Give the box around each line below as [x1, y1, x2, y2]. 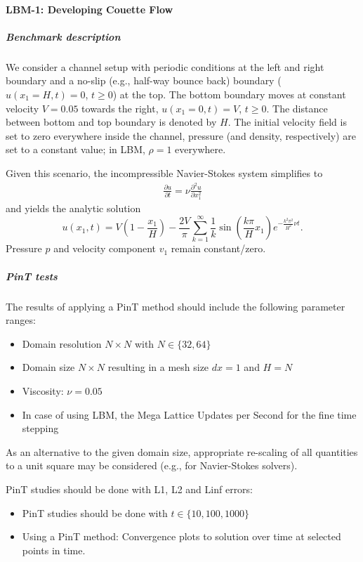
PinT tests [6, 268, 58, 283]
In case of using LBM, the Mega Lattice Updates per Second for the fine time [22, 407, 357, 421]
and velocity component [53, 241, 156, 256]
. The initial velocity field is [227, 115, 347, 129]
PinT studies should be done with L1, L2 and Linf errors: [6, 481, 253, 496]
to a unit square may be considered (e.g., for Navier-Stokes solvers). [6, 458, 298, 473]
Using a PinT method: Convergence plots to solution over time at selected [22, 529, 341, 544]
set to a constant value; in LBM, [6, 142, 145, 157]
